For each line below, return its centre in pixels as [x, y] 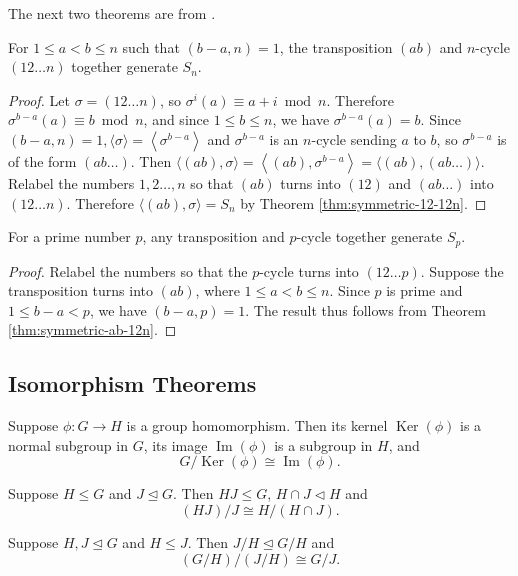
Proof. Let [39, 99]
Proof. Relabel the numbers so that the [128, 270]
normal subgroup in [68, 444]
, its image [175, 444]
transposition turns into [81, 290]
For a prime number [69, 236]
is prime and [424, 290]
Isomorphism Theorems [132, 383]
